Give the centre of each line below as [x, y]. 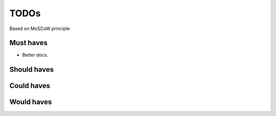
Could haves [30, 86]
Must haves [29, 43]
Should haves [32, 69]
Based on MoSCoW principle [40, 28]
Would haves [31, 102]
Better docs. [35, 55]
